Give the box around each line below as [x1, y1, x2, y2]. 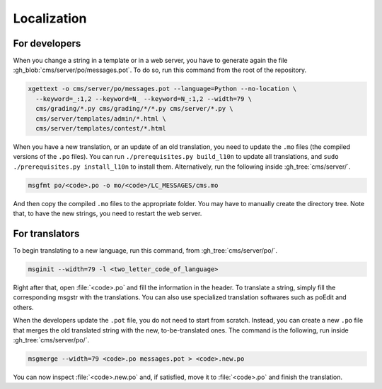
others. [13, 303, 35, 311]
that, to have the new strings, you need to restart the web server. [13, 209, 202, 218]
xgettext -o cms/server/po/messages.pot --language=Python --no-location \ [28, 85, 297, 93]
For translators [13, 227, 80, 239]
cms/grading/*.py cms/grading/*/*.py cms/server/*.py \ [35, 104, 233, 113]
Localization [13, 11, 87, 26]
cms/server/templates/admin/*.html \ [35, 114, 166, 123]
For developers [13, 37, 81, 49]
